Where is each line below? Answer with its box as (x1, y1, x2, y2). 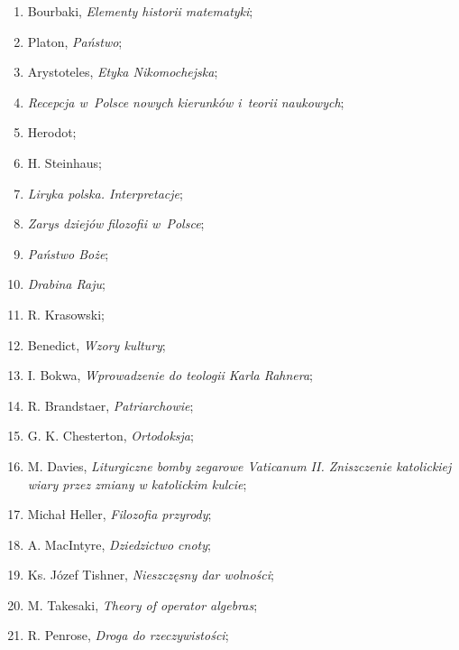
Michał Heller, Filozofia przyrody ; (27, 505, 212, 524)
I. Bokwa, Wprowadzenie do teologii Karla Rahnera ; (27, 366, 314, 385)
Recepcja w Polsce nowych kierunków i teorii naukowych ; (27, 92, 344, 111)
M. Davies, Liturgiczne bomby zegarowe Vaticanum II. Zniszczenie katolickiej (27, 456, 452, 475)
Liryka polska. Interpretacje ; (27, 183, 183, 202)
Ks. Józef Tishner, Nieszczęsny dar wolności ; (27, 565, 274, 584)
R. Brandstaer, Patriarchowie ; (27, 395, 194, 414)
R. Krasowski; (27, 304, 105, 323)
